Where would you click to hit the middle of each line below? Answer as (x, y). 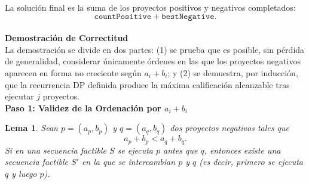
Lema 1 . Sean (31, 128)
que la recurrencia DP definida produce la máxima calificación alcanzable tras (147, 84)
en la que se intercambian (129, 162)
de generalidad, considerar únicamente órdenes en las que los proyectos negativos (153, 61)
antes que (180, 150)
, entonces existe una (242, 150)
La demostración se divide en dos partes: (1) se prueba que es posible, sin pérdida (155, 49)
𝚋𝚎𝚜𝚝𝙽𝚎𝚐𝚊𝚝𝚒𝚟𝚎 (188, 16)
